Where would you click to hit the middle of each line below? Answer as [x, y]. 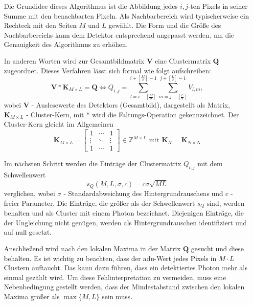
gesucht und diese [218, 248]
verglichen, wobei [30, 193]
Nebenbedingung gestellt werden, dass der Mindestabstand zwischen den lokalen [124, 287]
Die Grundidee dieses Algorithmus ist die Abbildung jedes [91, 6]
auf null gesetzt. [28, 232]
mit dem [210, 163]
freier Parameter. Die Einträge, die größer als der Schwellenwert [100, 203]
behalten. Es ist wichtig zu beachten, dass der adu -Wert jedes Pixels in [110, 258]
